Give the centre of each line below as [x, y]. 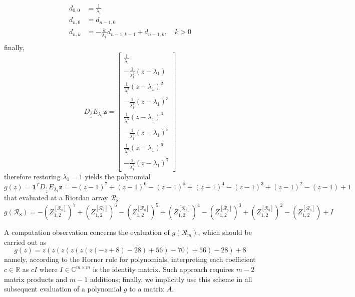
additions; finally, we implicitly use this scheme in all [171, 279]
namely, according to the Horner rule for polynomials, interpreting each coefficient [130, 259]
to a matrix [147, 289]
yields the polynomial [118, 176]
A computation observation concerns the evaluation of [87, 232]
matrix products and [36, 279]
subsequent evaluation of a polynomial [63, 289]
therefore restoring [32, 176]
